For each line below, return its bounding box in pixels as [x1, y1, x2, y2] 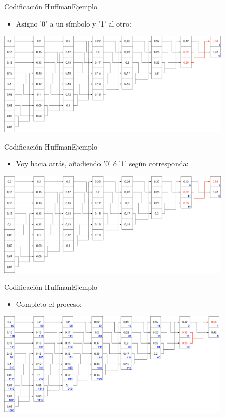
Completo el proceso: [16, 299, 82, 309]
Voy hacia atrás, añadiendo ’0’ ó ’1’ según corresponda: [16, 158, 189, 169]
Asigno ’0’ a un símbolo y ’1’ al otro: [16, 18, 131, 29]
